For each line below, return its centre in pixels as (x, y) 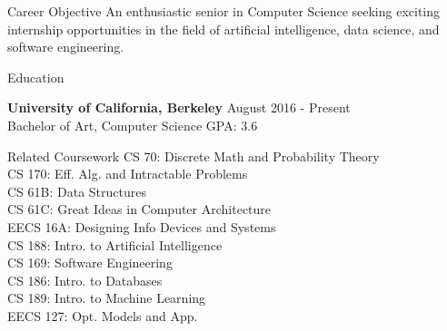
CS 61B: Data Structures (77, 191)
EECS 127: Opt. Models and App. (103, 315)
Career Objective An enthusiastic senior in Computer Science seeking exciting (224, 11)
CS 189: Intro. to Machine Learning (107, 298)
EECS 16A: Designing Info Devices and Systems (142, 226)
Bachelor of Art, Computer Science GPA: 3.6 (133, 125)
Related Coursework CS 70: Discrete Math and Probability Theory (194, 156)
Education (36, 77)
